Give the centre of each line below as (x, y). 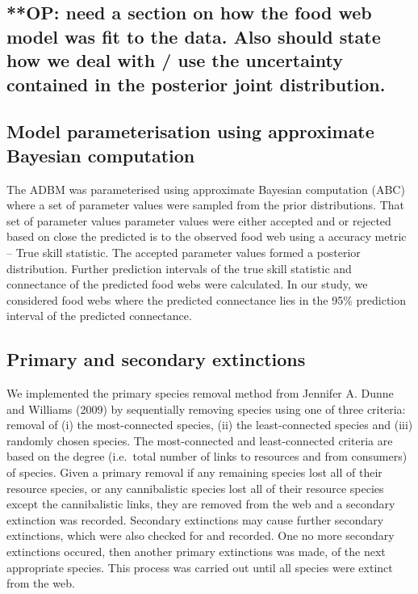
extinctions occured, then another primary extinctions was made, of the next (196, 552)
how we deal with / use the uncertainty (175, 60)
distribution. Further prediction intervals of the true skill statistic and (179, 268)
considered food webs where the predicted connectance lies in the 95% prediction (207, 299)
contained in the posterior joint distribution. (196, 84)
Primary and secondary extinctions (156, 359)
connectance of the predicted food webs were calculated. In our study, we (187, 284)
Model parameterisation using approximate (190, 131)
